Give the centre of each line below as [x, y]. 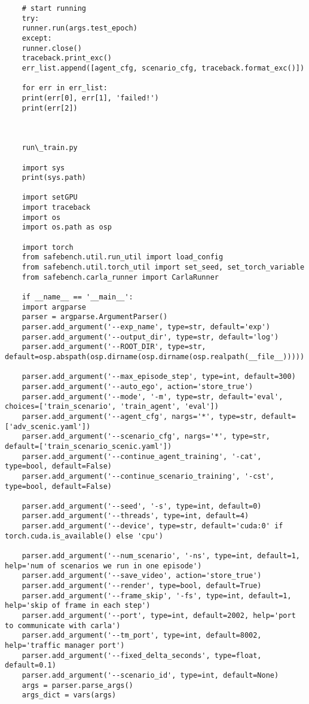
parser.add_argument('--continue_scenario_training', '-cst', [148, 476]
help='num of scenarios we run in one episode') [103, 566]
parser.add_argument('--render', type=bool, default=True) [142, 586]
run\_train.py [50, 148]
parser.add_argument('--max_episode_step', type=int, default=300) [159, 377]
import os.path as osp [67, 227]
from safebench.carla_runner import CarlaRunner [120, 277]
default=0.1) [30, 665]
